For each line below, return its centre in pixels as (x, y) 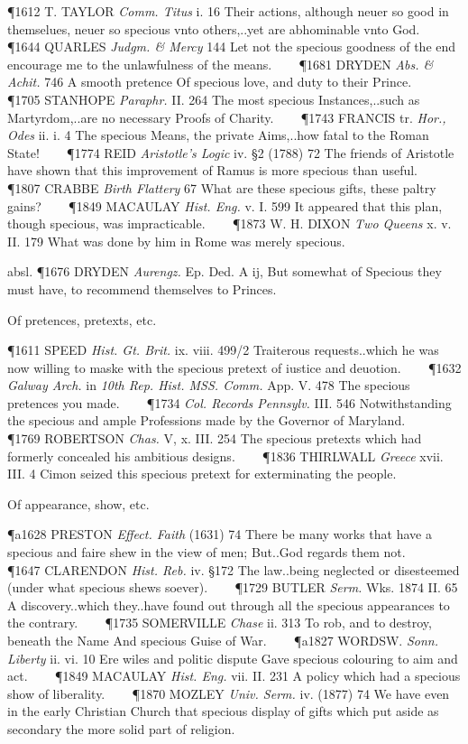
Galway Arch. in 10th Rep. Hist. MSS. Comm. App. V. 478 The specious (209, 385)
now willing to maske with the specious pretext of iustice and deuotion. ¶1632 (234, 367)
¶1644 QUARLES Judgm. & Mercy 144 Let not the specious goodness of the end (232, 46)
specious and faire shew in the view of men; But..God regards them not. (206, 552)
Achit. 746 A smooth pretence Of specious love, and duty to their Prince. (210, 82)
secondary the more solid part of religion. (121, 728)
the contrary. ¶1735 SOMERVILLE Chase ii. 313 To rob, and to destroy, (220, 623)
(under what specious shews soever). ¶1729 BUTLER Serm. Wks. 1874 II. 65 (233, 587)
